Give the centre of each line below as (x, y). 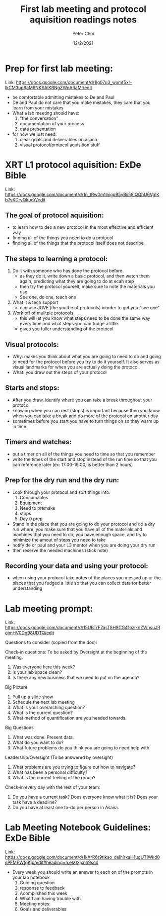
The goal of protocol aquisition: (55, 216)
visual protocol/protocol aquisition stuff (60, 145)
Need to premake (37, 508)
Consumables (34, 497)
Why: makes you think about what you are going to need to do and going (86, 357)
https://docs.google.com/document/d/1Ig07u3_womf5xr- (74, 82)
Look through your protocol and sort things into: (61, 492)
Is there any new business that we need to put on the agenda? (76, 678)
